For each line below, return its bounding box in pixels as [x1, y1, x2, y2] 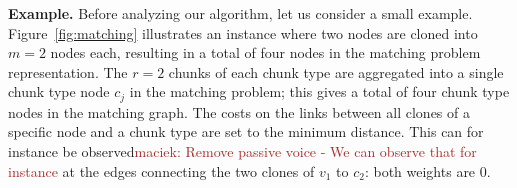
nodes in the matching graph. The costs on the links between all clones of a [8, 101, 470, 122]
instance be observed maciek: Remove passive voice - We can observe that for [8, 141, 477, 162]
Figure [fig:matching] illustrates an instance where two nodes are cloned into [8, 22, 478, 43]
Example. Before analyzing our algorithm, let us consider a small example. [8, 3, 473, 23]
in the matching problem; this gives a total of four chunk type [129, 81, 510, 102]
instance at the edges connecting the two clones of [8, 160, 315, 181]
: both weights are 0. [364, 160, 491, 181]
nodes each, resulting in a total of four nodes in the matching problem [50, 42, 481, 63]
